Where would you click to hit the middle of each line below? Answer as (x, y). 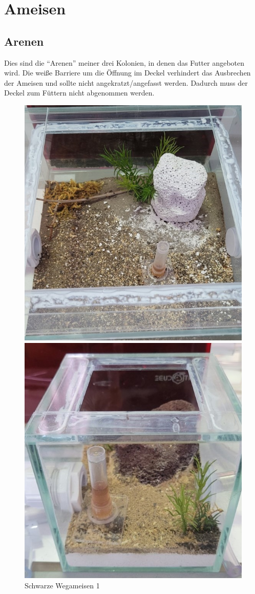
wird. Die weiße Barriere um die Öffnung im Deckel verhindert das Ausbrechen (128, 73)
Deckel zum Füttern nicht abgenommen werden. (79, 93)
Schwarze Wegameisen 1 (62, 586)
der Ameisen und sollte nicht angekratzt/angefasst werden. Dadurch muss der (126, 82)
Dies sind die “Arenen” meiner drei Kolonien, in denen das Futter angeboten (124, 62)
